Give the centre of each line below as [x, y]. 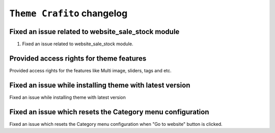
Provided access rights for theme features [78, 58]
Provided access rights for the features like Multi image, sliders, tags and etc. [90, 70]
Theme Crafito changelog [68, 13]
